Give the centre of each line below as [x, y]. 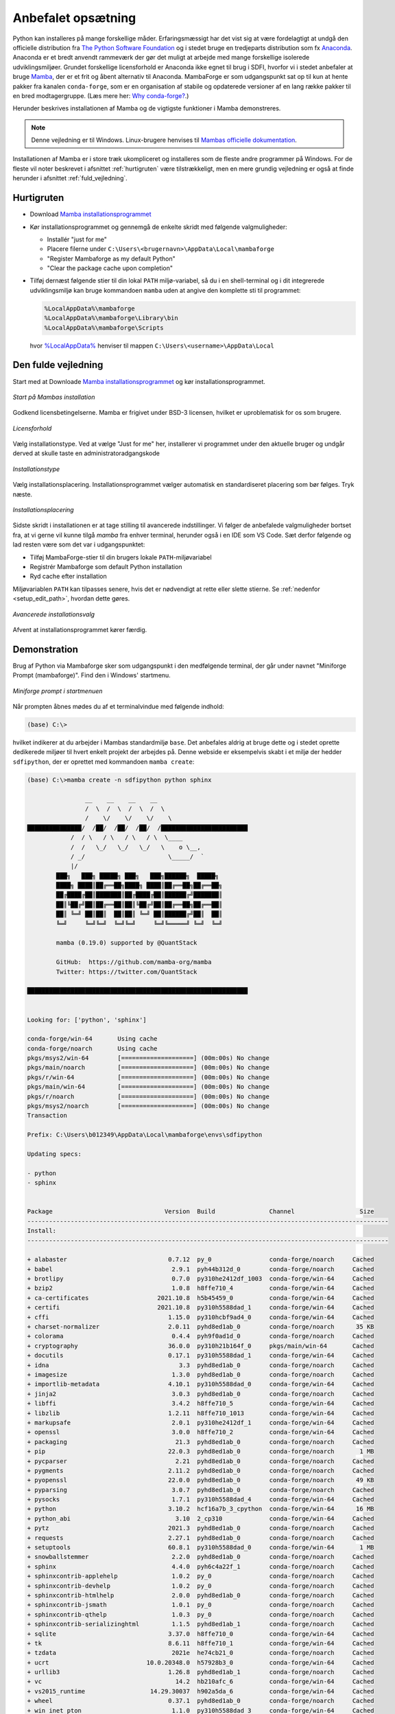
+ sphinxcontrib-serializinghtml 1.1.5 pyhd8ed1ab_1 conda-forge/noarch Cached [201, 1624]
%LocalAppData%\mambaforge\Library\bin [111, 318]
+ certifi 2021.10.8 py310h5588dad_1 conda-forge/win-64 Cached [201, 1307]
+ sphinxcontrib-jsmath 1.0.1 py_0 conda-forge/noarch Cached [201, 1605]
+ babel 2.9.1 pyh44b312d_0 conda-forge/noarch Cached [201, 1269]
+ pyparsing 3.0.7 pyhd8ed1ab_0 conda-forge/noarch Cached [201, 1490]
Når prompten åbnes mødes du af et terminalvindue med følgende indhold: [118, 707]
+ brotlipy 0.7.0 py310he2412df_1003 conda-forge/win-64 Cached [201, 1279]
